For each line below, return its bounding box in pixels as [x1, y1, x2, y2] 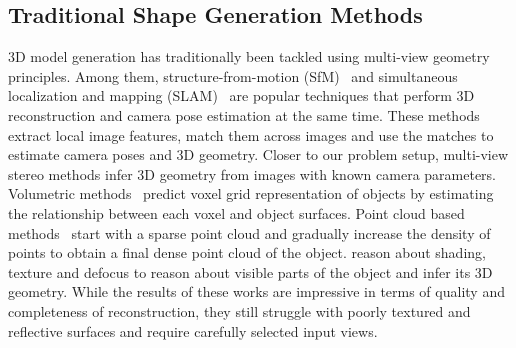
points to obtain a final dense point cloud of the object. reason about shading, [8, 242, 486, 263]
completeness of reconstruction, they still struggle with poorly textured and [8, 300, 471, 321]
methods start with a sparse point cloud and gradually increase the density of [8, 222, 491, 243]
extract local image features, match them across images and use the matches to [8, 124, 494, 145]
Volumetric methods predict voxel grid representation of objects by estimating [8, 183, 494, 204]
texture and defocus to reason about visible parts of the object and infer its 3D [8, 261, 493, 282]
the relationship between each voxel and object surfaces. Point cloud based [8, 202, 465, 223]
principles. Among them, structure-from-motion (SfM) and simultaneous [8, 65, 458, 86]
